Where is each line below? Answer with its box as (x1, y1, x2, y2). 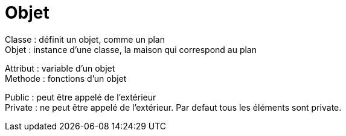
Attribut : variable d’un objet (5, 63, 115, 73)
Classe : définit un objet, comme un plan (5, 34, 165, 45)
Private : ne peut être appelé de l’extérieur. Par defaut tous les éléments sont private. (5, 102, 342, 113)
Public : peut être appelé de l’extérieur (5, 91, 156, 102)
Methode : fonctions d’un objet (5, 73, 127, 84)
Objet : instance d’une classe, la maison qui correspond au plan (5, 44, 257, 55)
